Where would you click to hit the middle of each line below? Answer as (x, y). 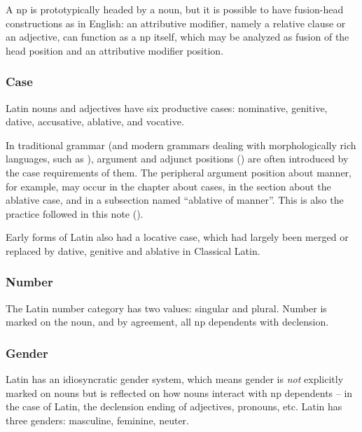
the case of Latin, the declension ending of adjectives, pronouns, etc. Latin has (174, 406)
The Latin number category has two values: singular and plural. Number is (166, 308)
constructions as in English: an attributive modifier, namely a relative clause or (176, 23)
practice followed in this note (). (75, 213)
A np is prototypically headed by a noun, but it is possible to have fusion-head (175, 9)
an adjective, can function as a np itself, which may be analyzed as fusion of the (177, 37)
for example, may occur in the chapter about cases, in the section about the (168, 186)
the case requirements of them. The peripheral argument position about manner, (179, 172)
